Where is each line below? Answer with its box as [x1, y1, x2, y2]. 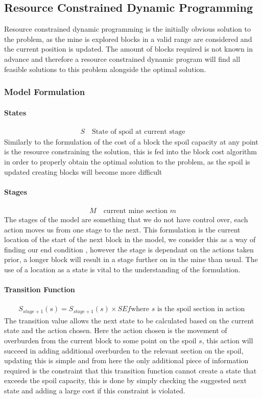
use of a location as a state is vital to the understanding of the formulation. [4, 264, 241, 275]
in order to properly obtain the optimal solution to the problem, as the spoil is [4, 156, 250, 167]
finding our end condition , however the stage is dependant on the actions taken [4, 244, 254, 254]
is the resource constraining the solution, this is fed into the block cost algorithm [4, 146, 257, 157]
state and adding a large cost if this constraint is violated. [4, 385, 185, 396]
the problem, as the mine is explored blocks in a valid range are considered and [4, 33, 252, 44]
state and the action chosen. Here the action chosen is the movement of [4, 325, 227, 336]
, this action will [202, 335, 253, 346]
